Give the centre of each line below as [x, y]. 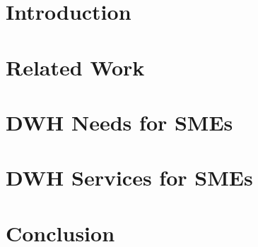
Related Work [75, 67]
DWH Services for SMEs [129, 177]
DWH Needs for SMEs [119, 122]
